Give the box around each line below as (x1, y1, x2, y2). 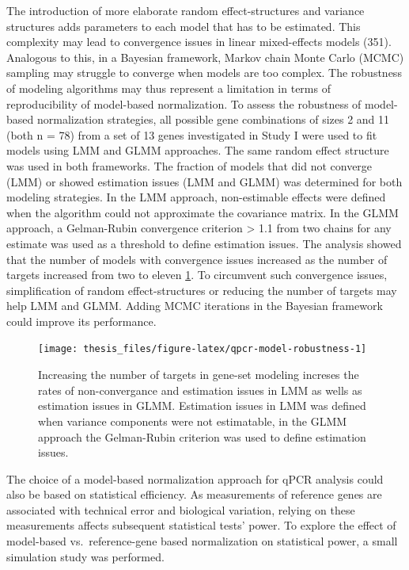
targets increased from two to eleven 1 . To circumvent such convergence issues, (6, 266, 388, 283)
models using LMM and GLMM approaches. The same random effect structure (6, 142, 389, 159)
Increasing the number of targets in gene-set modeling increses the (38, 366, 359, 383)
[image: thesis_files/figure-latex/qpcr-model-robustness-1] (38, 343, 367, 355)
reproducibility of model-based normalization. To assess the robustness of (6, 95, 362, 112)
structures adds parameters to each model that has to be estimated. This (6, 17, 361, 34)
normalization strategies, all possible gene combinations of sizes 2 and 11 (36, 111, 390, 128)
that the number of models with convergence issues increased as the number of (6, 251, 388, 267)
